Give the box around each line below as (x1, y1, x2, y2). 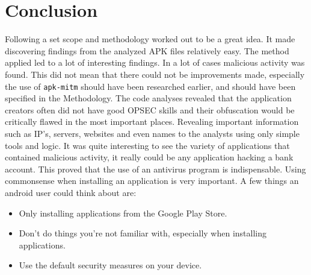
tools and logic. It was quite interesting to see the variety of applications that (5, 139, 290, 151)
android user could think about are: (5, 186, 137, 198)
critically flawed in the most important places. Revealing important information (5, 115, 299, 128)
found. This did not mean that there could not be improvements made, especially (5, 68, 305, 80)
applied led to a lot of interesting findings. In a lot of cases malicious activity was (5, 56, 305, 69)
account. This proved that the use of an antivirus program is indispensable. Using (5, 162, 306, 175)
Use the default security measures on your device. (19, 259, 202, 271)
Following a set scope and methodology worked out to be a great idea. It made (5, 33, 295, 45)
